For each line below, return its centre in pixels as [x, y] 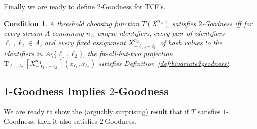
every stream [23, 33]
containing [68, 33]
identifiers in [23, 53]
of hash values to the [191, 43]
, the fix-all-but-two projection [128, 53]
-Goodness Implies [57, 91]
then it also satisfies [67, 121]
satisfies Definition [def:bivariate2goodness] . [165, 63]
